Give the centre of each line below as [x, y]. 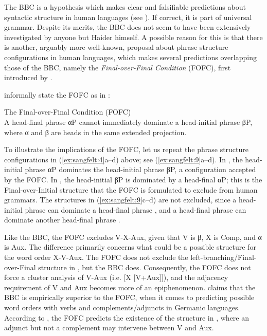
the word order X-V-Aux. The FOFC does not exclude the [96, 257]
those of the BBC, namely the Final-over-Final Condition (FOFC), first [118, 67]
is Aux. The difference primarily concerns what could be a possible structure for [130, 247]
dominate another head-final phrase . [62, 220]
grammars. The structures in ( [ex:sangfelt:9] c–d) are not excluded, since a [120, 200]
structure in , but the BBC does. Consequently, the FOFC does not [145, 267]
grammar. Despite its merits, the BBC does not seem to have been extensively [128, 27]
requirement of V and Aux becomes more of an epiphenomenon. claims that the [130, 287]
